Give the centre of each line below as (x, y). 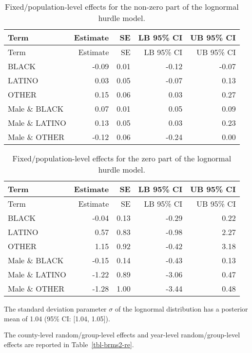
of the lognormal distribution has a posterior (181, 309)
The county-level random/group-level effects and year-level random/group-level (122, 335)
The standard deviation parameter (55, 309)
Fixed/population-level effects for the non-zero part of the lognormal (122, 7)
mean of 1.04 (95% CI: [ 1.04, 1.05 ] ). (57, 318)
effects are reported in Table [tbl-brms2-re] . (69, 344)
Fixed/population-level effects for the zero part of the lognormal (122, 158)
